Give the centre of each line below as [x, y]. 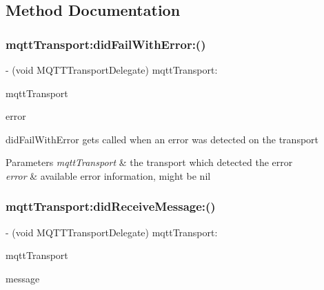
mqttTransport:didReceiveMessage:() [111, 206]
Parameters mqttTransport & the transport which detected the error [149, 162]
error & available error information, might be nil [108, 175]
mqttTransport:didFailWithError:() [106, 44]
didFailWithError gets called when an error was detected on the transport [162, 139]
